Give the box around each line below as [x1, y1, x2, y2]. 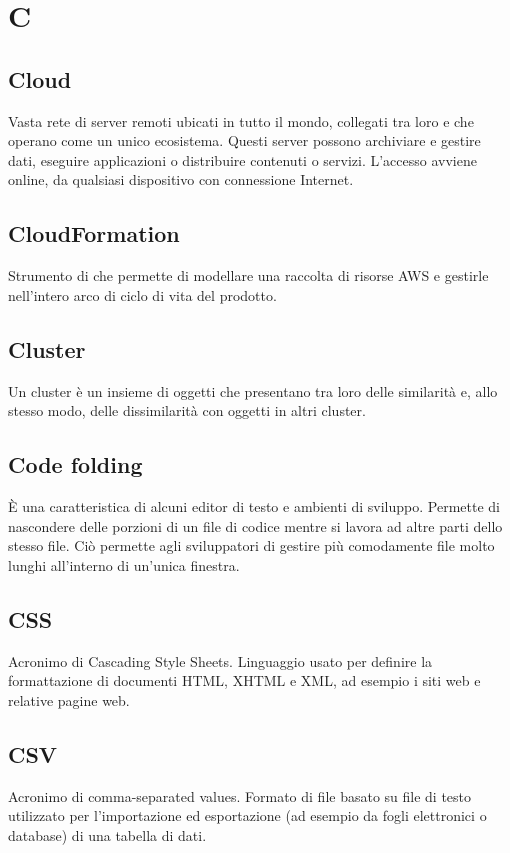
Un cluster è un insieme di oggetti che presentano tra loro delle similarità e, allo [8, 380, 498, 401]
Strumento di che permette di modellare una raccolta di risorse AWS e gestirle [8, 265, 489, 286]
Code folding [8, 449, 143, 480]
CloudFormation [8, 218, 180, 249]
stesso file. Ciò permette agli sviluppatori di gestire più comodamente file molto [8, 535, 495, 556]
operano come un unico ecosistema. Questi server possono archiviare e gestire [8, 130, 481, 151]
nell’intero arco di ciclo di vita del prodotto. [8, 284, 277, 305]
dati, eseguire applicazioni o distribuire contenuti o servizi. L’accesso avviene [8, 149, 477, 170]
